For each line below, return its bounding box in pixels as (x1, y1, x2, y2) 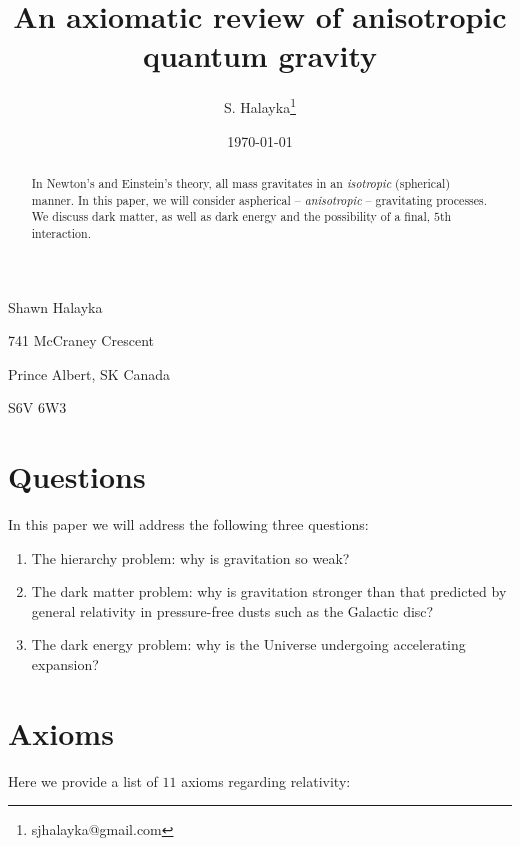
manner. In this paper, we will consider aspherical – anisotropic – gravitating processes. (31, 191, 488, 208)
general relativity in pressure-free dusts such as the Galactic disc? (31, 600, 434, 621)
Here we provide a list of (8, 770, 158, 791)
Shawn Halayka (8, 296, 103, 317)
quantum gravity (142, 35, 378, 76)
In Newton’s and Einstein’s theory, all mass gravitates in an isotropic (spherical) (31, 174, 451, 191)
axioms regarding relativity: (181, 770, 351, 791)
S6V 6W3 (8, 397, 67, 418)
